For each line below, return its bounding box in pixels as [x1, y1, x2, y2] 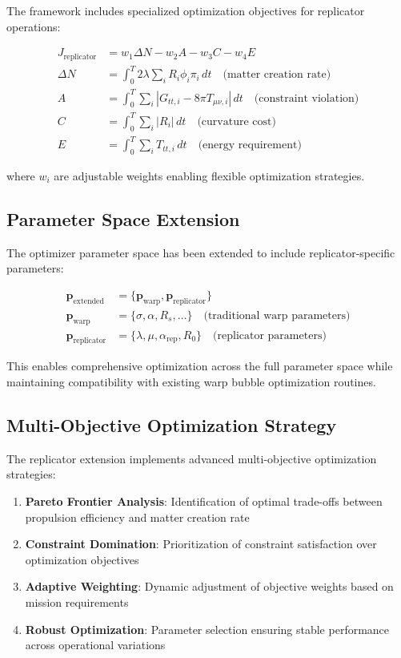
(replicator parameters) [213, 329, 327, 341]
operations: [6, 18, 61, 34]
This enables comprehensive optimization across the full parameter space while [6, 357, 393, 374]
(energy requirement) [198, 139, 302, 151]
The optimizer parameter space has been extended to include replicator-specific [6, 244, 395, 260]
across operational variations [25, 636, 166, 653]
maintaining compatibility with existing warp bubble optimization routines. [6, 373, 376, 390]
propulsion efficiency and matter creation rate [25, 508, 250, 525]
